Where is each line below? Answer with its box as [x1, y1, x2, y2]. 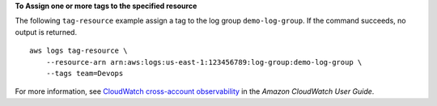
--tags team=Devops [45, 69, 124, 78]
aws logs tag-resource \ [29, 46, 128, 56]
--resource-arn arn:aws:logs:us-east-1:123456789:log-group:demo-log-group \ [45, 57, 363, 66]
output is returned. [15, 27, 77, 36]
